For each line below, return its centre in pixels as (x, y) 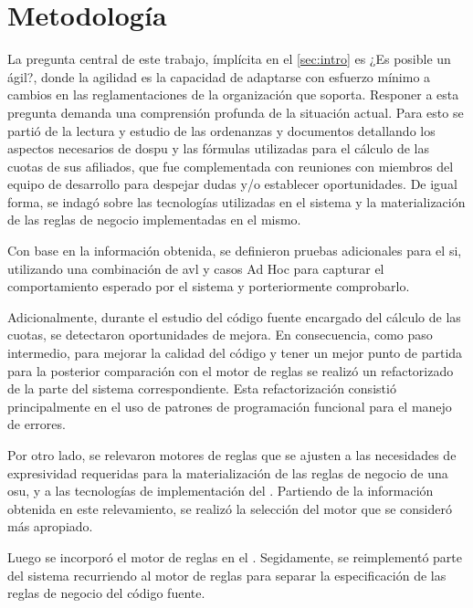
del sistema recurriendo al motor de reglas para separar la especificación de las (227, 575)
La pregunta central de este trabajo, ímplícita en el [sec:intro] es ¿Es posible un (229, 59)
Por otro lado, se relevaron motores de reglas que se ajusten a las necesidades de (232, 455)
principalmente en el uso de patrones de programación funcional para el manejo (230, 406)
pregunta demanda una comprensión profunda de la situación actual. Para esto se (236, 112)
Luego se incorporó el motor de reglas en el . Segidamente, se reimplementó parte (235, 556)
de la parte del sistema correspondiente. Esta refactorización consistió (202, 388)
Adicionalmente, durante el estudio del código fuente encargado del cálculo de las (234, 316)
